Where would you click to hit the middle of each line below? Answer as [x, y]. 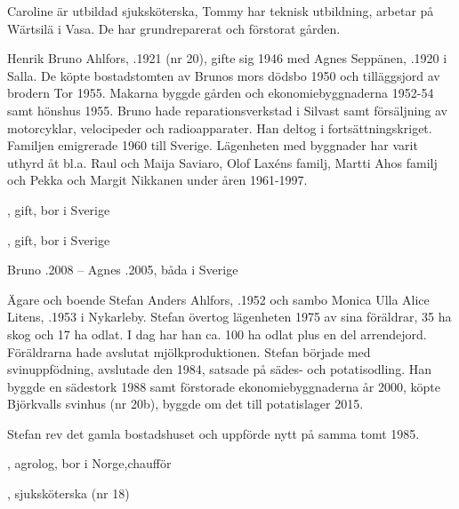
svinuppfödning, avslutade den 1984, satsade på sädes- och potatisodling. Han [219, 369]
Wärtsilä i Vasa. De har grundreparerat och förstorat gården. [174, 28]
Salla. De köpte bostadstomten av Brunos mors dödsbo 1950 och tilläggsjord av [224, 75]
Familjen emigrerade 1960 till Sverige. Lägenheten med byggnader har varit [213, 145]
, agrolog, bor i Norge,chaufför [89, 463]
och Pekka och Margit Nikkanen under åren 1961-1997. [157, 180]
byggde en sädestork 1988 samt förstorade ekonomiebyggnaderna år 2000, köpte [224, 386]
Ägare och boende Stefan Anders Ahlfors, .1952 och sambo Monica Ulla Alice [218, 299]
